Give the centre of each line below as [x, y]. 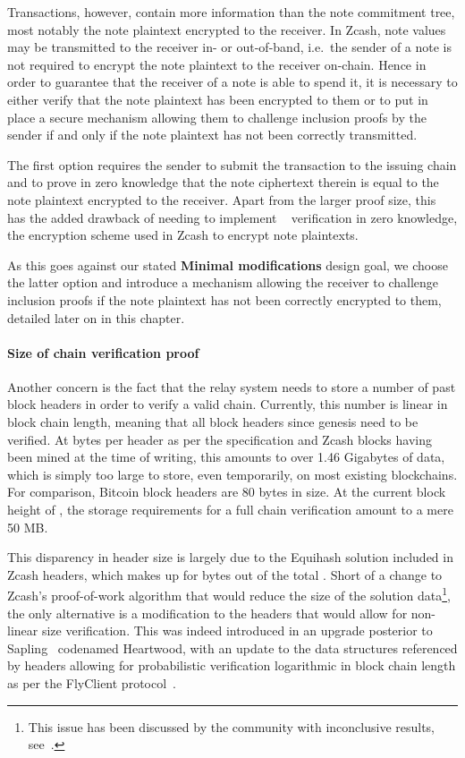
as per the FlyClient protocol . [92, 683]
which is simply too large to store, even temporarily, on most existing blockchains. [232, 474]
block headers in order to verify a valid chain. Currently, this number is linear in [228, 404]
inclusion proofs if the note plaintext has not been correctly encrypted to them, [224, 299]
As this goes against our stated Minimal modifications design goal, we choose [228, 264]
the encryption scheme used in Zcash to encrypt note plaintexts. [183, 235]
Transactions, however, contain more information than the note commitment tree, [231, 12]
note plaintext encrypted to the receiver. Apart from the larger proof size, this [222, 199]
